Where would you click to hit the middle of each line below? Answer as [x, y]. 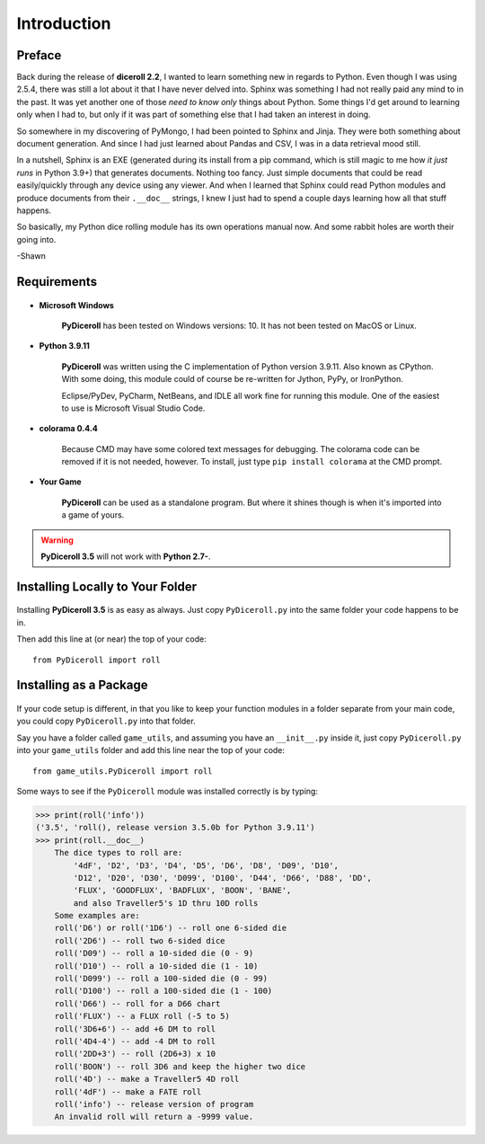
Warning [57, 540]
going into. [36, 239]
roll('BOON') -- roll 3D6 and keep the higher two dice [180, 1066]
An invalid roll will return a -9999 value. [154, 1117]
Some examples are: [97, 916]
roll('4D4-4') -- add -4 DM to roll [135, 1041]
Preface [39, 55]
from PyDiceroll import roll [97, 660]
